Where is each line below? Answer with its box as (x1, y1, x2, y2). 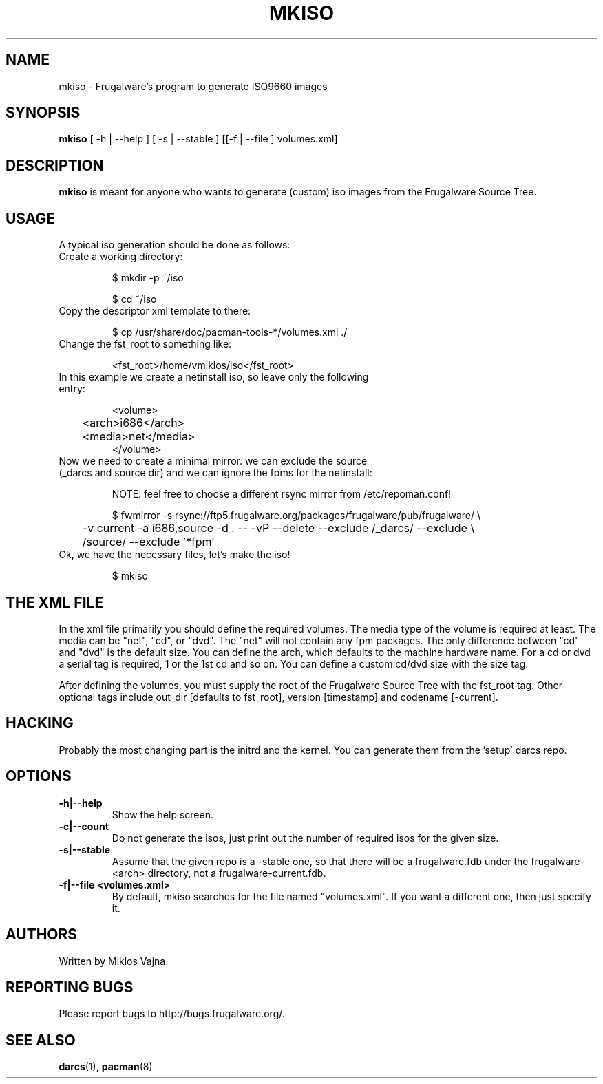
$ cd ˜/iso (112, 293, 157, 306)
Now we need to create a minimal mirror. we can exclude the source (59, 455, 368, 467)
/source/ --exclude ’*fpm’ (82, 535, 215, 549)
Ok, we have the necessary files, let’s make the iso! (59, 549, 290, 561)
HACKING (6, 714, 74, 732)
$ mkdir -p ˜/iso (112, 272, 184, 284)
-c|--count (59, 820, 109, 832)
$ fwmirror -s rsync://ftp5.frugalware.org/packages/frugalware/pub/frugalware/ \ (112, 509, 481, 522)
